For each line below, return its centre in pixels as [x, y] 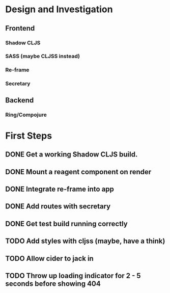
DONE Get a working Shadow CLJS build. [72, 155]
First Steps [29, 136]
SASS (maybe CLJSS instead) [43, 56]
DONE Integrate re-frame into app [60, 189]
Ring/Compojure [26, 115]
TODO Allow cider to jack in [50, 258]
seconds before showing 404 [53, 284]
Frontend [20, 28]
